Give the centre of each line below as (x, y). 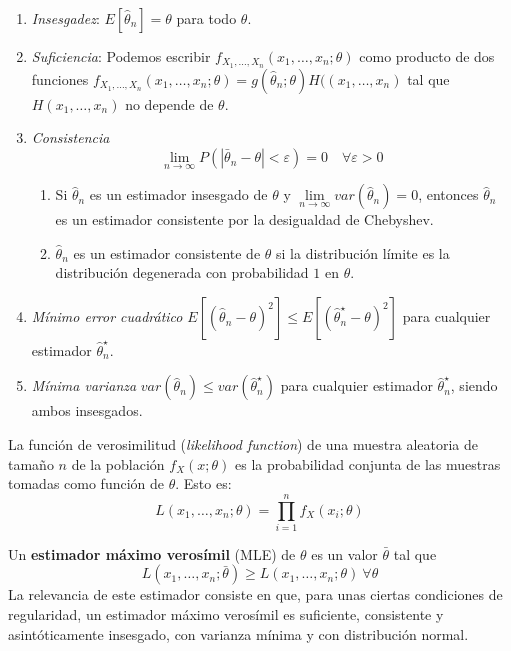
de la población (118, 463)
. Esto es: (203, 483)
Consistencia (70, 137)
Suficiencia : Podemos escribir (121, 56)
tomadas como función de (86, 483)
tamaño (31, 463)
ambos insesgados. (87, 410)
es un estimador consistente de (167, 252)
